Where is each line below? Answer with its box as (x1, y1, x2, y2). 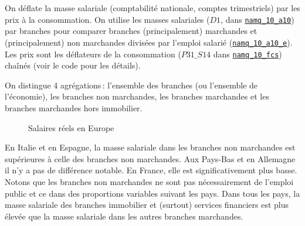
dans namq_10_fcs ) (213, 47, 282, 60)
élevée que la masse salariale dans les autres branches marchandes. (5, 210, 243, 222)
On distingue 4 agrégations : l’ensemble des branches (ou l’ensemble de (5, 78, 258, 91)
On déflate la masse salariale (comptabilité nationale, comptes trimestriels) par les (5, 2, 300, 13)
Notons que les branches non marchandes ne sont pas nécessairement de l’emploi (5, 175, 294, 187)
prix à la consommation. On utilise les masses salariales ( (5, 13, 210, 25)
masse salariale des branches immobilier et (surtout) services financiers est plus (5, 198, 289, 211)
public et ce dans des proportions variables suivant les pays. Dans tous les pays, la (5, 187, 300, 199)
